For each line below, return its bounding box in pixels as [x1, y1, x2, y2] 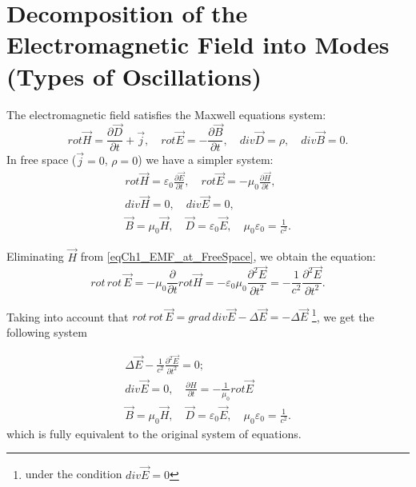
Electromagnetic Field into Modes [6, 28, 390, 61]
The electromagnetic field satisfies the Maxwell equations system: [6, 106, 326, 122]
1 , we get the [311, 305, 374, 325]
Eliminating [6, 248, 64, 265]
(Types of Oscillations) [6, 59, 262, 92]
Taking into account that [6, 308, 129, 325]
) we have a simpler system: [138, 151, 274, 168]
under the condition [25, 465, 122, 482]
